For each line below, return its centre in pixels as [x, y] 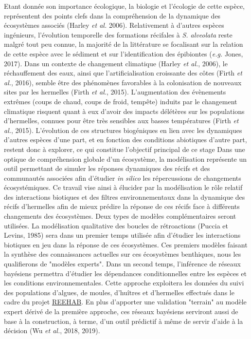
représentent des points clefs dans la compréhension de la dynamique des [112, 15]
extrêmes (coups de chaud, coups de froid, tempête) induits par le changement [121, 101]
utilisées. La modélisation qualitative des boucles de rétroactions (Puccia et [116, 225]
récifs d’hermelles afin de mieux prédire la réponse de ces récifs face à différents [122, 206]
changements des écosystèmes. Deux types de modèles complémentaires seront [120, 216]
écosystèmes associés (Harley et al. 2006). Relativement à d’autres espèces [114, 25]
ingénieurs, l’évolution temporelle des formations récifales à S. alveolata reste [118, 34]
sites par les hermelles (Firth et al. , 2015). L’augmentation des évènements [115, 92]
